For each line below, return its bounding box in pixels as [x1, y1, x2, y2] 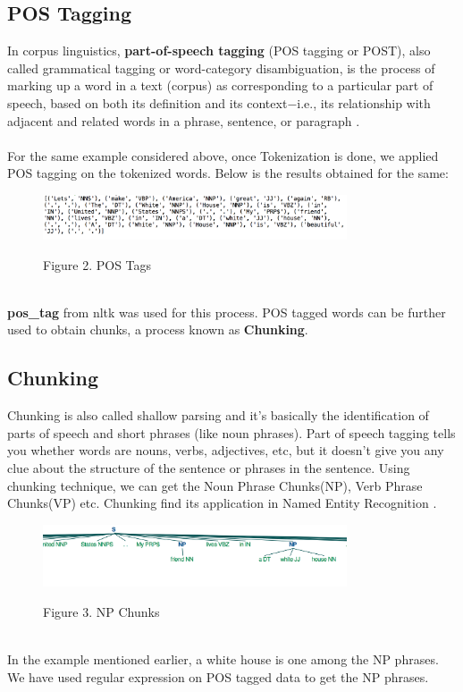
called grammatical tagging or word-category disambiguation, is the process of [7, 58, 435, 77]
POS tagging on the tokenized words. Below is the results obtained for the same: [7, 164, 449, 182]
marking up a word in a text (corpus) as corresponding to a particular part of [7, 76, 434, 95]
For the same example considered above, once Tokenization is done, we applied [7, 146, 439, 165]
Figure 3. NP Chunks [43, 602, 160, 620]
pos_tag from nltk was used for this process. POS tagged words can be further [7, 302, 446, 321]
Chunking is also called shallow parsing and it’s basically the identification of [7, 406, 429, 425]
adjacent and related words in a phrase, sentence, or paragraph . [7, 111, 360, 130]
